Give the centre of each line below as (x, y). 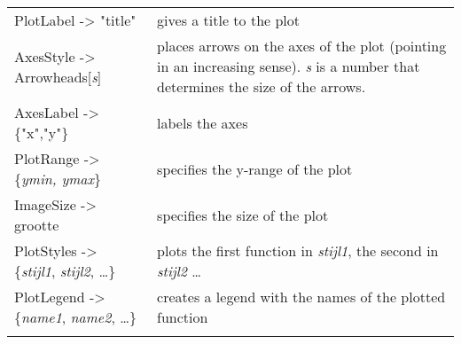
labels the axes (203, 122)
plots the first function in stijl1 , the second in (298, 250)
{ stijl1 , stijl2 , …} (65, 271)
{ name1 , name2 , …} (75, 317)
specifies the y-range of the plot (255, 168)
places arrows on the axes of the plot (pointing (302, 46)
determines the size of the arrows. (262, 86)
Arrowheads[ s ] (58, 76)
